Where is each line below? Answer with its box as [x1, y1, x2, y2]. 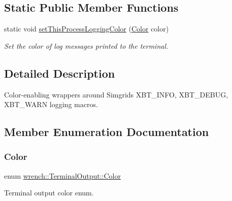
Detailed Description [4, 65, 115, 81]
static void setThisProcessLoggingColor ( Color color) [4, 23, 169, 34]
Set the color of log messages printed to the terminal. [4, 40, 169, 51]
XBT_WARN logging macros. [4, 99, 98, 110]
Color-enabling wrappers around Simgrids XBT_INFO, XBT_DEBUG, [4, 89, 228, 99]
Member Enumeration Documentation [4, 124, 209, 140]
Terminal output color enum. [4, 187, 94, 198]
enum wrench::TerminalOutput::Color [4, 170, 121, 181]
